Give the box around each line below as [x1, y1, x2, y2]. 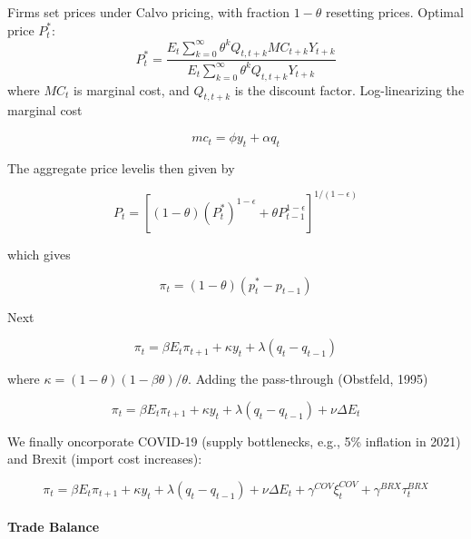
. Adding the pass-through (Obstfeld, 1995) [188, 369, 428, 388]
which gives [7, 244, 71, 263]
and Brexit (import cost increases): [7, 449, 202, 468]
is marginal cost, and [74, 80, 190, 99]
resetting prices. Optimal [326, 3, 464, 21]
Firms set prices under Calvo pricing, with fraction [7, 3, 289, 21]
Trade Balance [7, 516, 100, 535]
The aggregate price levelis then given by [7, 158, 235, 177]
